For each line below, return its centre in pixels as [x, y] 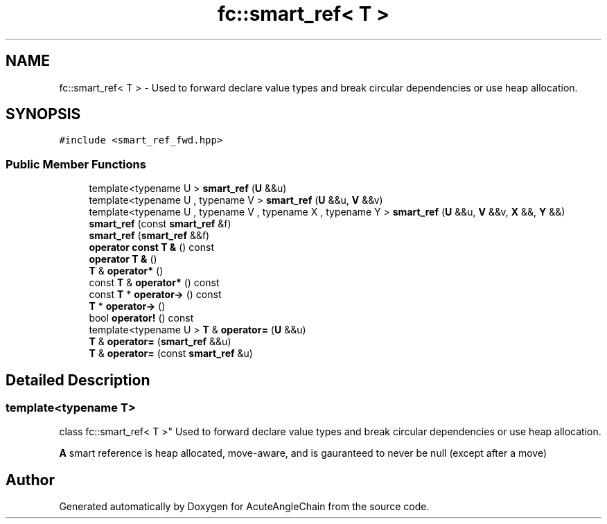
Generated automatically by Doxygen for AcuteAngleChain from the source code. [244, 507]
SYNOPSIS [43, 114]
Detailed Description [78, 380]
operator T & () [123, 259]
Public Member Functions [76, 164]
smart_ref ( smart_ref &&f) [149, 236]
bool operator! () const [141, 318]
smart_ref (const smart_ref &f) [160, 224]
